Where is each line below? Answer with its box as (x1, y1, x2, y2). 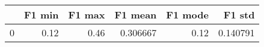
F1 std (223, 8, 255, 21)
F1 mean (114, 8, 157, 21)
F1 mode (166, 8, 209, 21)
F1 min (24, 8, 59, 21)
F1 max (68, 8, 105, 21)
